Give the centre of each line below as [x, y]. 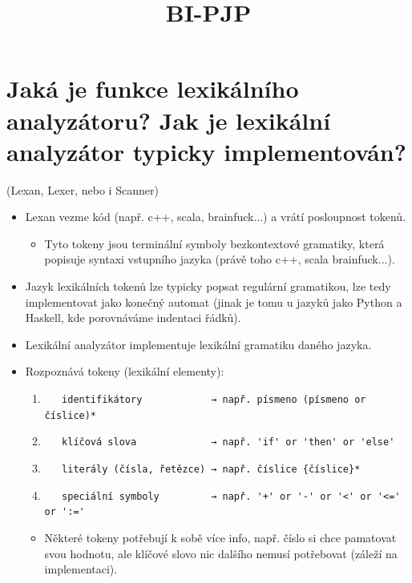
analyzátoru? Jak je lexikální [169, 120]
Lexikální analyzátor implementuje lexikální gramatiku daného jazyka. [198, 344]
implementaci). [81, 569]
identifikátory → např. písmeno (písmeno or [214, 400]
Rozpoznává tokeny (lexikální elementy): [125, 371]
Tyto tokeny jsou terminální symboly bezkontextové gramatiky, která [214, 243]
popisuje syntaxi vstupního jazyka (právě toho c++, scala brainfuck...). [220, 259]
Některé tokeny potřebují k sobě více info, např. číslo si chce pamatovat [220, 537]
